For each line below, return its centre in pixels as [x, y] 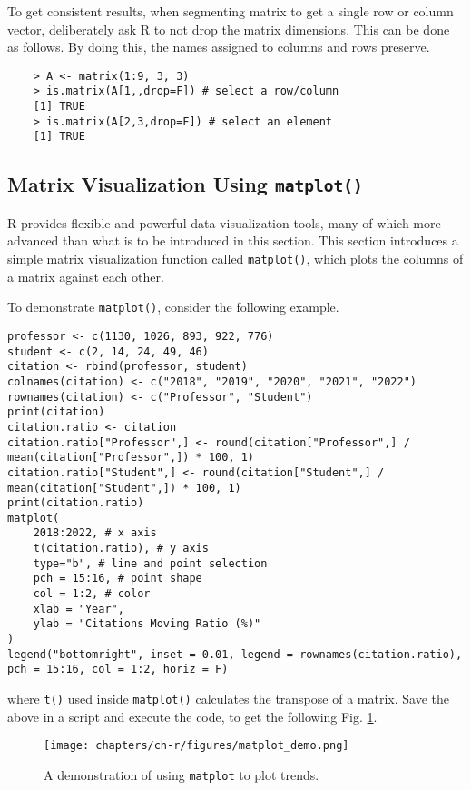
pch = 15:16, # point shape [118, 579]
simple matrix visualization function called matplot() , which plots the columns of [235, 259]
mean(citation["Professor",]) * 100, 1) [131, 458]
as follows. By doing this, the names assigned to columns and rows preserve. [219, 47]
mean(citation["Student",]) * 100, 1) [124, 488]
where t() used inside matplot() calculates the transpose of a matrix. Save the [228, 699]
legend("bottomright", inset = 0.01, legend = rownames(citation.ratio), [235, 654]
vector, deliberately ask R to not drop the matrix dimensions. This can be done [229, 29]
